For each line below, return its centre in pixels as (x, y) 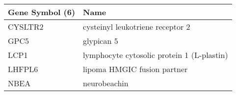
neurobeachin (106, 83)
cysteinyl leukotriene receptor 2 (137, 27)
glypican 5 (101, 41)
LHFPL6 (23, 69)
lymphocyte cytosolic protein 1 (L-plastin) (156, 55)
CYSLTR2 (26, 27)
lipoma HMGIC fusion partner (135, 69)
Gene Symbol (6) (42, 12)
